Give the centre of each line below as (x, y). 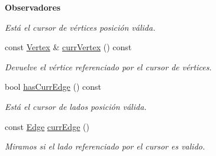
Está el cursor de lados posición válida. (76, 106)
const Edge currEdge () (47, 126)
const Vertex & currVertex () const (68, 47)
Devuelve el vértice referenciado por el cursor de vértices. (108, 66)
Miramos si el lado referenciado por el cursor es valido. (105, 146)
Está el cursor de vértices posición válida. (80, 27)
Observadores (33, 7)
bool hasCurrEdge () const (53, 87)
